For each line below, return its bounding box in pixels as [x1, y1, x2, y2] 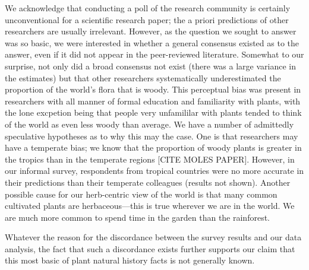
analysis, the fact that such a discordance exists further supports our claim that [5, 242, 295, 255]
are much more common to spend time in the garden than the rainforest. [5, 211, 270, 223]
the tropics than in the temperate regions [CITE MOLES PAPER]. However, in [5, 153, 295, 165]
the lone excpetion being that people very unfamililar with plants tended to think [5, 106, 302, 119]
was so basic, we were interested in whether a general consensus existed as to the [5, 36, 299, 49]
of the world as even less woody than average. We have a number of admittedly [5, 117, 294, 130]
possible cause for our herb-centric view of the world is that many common [5, 188, 278, 200]
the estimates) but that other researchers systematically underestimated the [5, 71, 281, 84]
